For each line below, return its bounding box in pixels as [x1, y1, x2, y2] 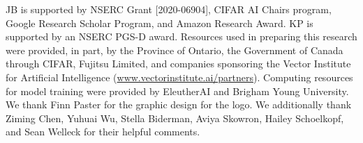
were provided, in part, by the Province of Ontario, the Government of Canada [6, 42, 343, 57]
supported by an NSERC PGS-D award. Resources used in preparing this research [6, 29, 357, 44]
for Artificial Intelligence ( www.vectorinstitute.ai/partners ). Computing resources [6, 69, 353, 84]
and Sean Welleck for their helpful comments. [6, 124, 200, 139]
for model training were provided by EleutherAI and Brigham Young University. [6, 83, 349, 98]
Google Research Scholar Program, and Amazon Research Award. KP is [6, 15, 313, 30]
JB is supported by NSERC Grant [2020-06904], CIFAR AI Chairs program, [6, 2, 332, 16]
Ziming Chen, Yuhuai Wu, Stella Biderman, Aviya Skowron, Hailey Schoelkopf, [6, 110, 344, 125]
